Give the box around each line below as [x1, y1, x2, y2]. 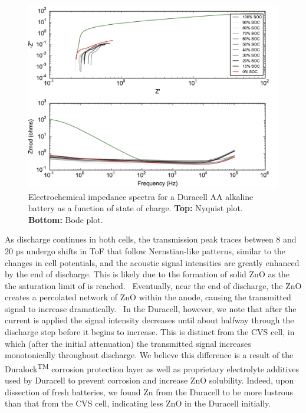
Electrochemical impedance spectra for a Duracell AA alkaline [28, 190, 254, 202]
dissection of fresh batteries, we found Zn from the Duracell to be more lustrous [5, 385, 293, 398]
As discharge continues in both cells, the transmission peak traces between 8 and [5, 233, 297, 245]
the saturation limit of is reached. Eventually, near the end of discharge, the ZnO [5, 279, 302, 291]
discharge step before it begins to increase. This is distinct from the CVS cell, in [5, 326, 295, 338]
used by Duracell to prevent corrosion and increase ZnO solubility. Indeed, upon [5, 374, 294, 386]
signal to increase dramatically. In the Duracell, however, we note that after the [5, 302, 297, 314]
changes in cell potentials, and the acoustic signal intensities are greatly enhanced [5, 256, 300, 268]
